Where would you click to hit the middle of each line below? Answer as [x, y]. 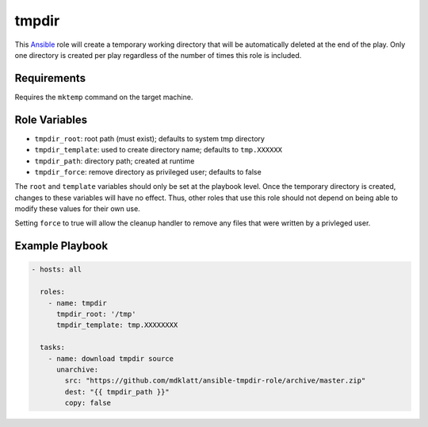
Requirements [50, 78]
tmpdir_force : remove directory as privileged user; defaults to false [148, 171]
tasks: [53, 348]
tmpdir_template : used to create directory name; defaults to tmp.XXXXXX [159, 150]
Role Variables [51, 119]
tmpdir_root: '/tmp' [96, 314]
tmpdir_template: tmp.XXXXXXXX [117, 325]
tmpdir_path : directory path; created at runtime [115, 161]
